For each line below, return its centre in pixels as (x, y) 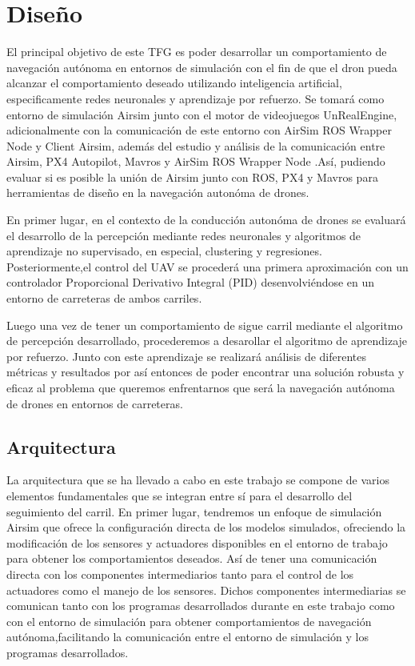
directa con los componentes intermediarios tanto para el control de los (180, 574)
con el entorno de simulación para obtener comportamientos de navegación (189, 621)
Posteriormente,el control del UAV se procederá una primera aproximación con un (207, 266)
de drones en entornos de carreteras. (95, 403)
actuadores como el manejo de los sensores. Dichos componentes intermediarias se (206, 590)
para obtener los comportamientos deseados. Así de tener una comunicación (192, 558)
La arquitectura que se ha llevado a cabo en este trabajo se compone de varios (198, 480)
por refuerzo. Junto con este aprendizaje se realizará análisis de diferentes (187, 356)
